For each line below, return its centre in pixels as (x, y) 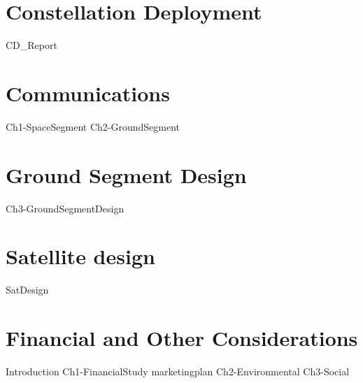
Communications (88, 93)
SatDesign (27, 290)
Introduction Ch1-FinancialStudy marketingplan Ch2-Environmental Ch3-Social (178, 371)
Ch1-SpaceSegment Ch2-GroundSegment (93, 126)
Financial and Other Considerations (182, 338)
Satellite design (80, 256)
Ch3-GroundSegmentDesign (65, 208)
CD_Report (31, 45)
